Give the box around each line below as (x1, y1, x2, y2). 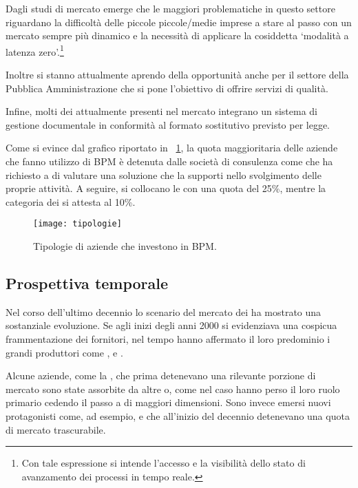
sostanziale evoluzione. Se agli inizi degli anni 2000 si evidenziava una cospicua (6, 318, 337, 332)
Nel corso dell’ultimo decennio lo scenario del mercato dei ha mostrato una (6, 304, 322, 319)
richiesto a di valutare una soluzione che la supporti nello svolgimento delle (6, 167, 322, 182)
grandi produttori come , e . (6, 345, 123, 359)
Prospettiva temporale (6, 273, 169, 294)
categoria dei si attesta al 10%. (6, 194, 136, 209)
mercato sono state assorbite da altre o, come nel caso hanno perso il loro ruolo (6, 381, 340, 396)
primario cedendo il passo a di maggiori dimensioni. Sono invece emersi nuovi (6, 395, 331, 410)
